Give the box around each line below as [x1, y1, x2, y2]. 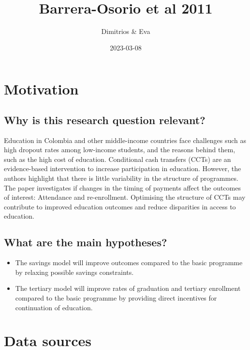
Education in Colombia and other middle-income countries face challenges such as [4, 135, 247, 145]
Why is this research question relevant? [4, 112, 206, 127]
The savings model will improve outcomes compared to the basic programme [15, 257, 243, 268]
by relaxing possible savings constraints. [15, 267, 134, 277]
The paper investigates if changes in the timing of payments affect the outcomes [4, 182, 241, 192]
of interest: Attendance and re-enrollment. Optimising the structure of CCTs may [4, 192, 246, 202]
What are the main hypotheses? [4, 235, 167, 250]
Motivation [4, 79, 79, 99]
